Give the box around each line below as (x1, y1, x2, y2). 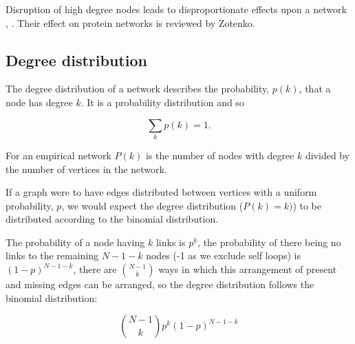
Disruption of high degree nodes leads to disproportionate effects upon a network (6, 2, 347, 16)
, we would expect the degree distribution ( (61, 198, 244, 212)
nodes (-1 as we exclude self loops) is (146, 248, 301, 263)
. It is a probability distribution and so (80, 94, 244, 109)
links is (155, 234, 186, 249)
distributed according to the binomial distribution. (6, 212, 219, 226)
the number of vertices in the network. (6, 161, 167, 176)
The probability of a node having (6, 234, 145, 249)
